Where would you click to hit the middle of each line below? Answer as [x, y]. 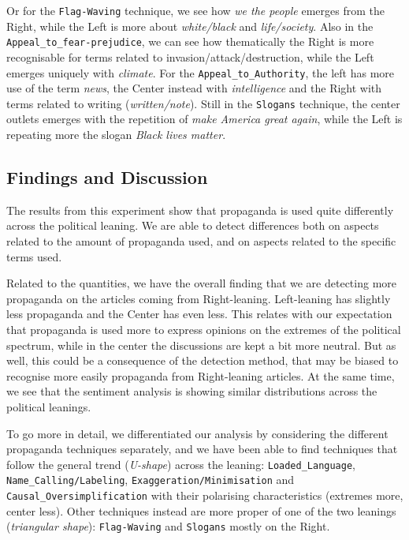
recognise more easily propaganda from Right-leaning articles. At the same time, [201, 375]
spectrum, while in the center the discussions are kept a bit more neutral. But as [201, 345]
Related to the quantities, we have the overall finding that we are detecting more [202, 283]
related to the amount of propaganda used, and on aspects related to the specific [201, 240]
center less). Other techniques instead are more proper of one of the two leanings [201, 510]
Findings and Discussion [107, 176]
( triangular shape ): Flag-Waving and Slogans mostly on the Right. [168, 526]
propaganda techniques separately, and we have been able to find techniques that [202, 449]
